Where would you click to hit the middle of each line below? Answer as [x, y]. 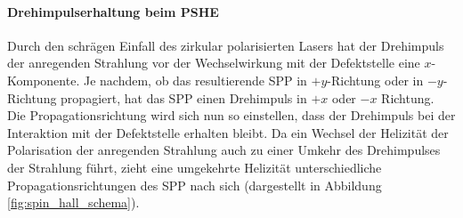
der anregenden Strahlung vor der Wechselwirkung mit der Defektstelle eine [214, 63]
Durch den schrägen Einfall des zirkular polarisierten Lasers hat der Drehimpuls [226, 45]
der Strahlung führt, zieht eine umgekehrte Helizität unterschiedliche [195, 167]
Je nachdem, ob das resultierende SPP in [195, 80]
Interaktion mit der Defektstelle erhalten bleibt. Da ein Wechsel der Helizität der [228, 132]
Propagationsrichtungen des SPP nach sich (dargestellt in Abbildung [195, 185]
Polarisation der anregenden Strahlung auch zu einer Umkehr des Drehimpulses [224, 150]
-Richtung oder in [375, 80]
